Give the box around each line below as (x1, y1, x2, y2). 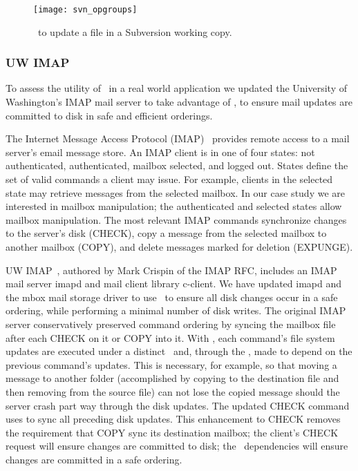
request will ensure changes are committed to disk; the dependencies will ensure (6, 439, 348, 453)
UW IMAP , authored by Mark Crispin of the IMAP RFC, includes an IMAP (6, 262, 337, 277)
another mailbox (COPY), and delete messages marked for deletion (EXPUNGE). (6, 240, 353, 253)
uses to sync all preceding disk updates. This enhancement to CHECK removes (6, 412, 341, 426)
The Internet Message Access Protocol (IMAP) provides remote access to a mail (6, 131, 350, 146)
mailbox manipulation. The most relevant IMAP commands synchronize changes (6, 212, 347, 227)
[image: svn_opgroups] (33, 5, 138, 15)
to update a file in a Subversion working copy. (37, 24, 232, 39)
